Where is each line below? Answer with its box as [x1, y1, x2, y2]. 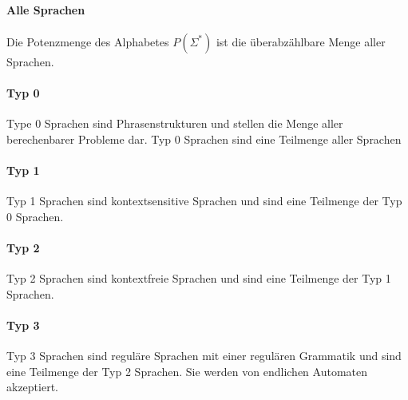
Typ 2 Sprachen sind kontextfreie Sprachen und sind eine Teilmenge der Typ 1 [6, 270, 391, 287]
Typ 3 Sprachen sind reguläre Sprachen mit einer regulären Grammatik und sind [6, 347, 402, 364]
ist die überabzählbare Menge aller [216, 33, 386, 50]
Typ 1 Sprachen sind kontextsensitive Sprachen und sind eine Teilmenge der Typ [6, 192, 402, 209]
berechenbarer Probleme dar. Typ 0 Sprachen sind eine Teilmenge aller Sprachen [6, 130, 402, 147]
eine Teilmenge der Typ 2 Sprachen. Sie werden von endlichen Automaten [6, 362, 367, 379]
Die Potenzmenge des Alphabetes [6, 33, 169, 50]
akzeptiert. [6, 378, 58, 395]
